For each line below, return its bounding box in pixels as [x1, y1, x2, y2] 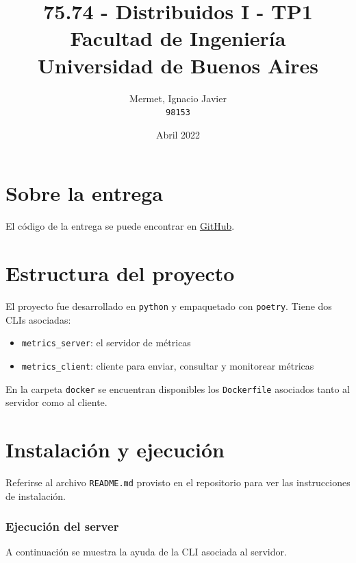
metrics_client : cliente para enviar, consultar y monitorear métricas [21, 358, 314, 372]
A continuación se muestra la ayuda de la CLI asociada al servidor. [5, 544, 287, 559]
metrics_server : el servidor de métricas [21, 335, 191, 350]
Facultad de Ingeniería [70, 24, 286, 52]
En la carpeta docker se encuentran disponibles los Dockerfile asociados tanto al [5, 381, 351, 396]
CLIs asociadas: [5, 312, 71, 326]
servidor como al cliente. [5, 395, 107, 409]
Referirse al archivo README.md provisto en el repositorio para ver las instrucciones [5, 475, 351, 489]
